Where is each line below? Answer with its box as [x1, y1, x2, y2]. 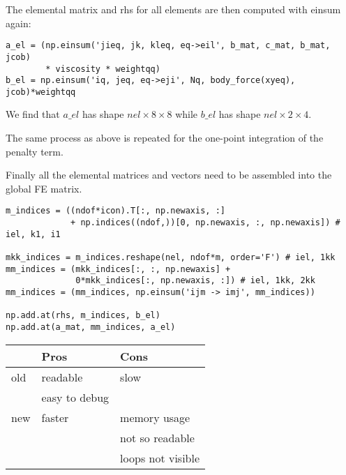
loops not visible [120, 449, 200, 466]
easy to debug [41, 389, 110, 405]
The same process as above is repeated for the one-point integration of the [6, 130, 324, 145]
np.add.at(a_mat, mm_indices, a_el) [6, 322, 176, 332]
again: [6, 15, 31, 30]
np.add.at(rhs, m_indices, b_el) [6, 310, 160, 321]
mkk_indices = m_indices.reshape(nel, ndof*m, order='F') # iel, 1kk [6, 252, 336, 263]
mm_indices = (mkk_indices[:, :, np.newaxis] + [6, 264, 231, 274]
